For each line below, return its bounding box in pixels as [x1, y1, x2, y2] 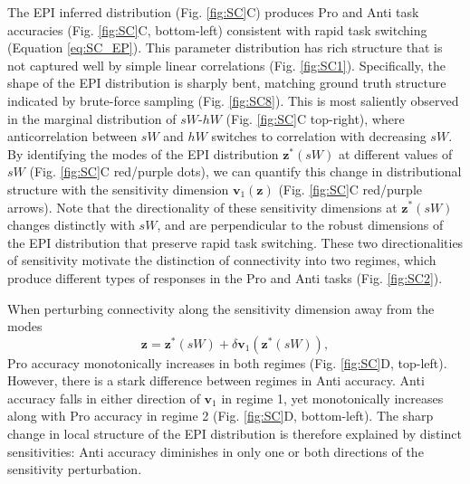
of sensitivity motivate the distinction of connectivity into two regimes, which [7, 251, 436, 270]
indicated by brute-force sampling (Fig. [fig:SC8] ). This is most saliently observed [7, 90, 459, 109]
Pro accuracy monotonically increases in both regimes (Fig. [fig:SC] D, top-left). [7, 353, 447, 372]
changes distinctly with [7, 215, 135, 234]
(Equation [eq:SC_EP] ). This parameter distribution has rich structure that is [7, 38, 443, 57]
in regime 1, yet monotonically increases [221, 388, 444, 407]
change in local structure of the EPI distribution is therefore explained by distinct [7, 424, 462, 443]
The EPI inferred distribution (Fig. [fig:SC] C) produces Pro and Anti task [7, 3, 419, 21]
